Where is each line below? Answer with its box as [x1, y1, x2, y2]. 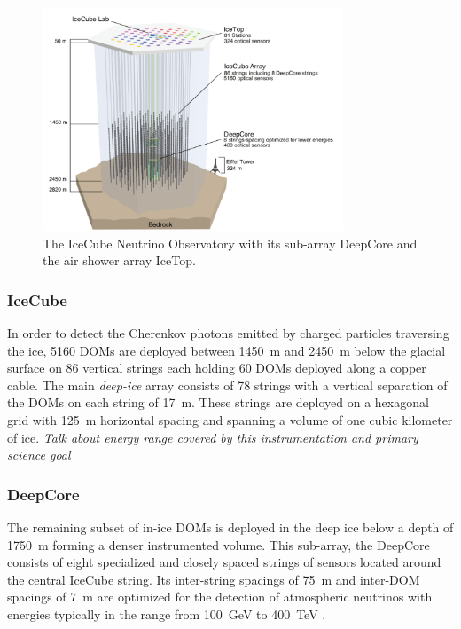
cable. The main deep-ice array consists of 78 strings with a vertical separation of [7, 375, 448, 394]
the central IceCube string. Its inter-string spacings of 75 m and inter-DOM [7, 570, 420, 588]
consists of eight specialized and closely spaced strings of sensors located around [7, 553, 441, 571]
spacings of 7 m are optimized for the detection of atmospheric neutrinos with [7, 587, 433, 606]
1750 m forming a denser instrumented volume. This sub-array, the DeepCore [7, 535, 430, 554]
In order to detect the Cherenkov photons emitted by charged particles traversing [7, 324, 449, 342]
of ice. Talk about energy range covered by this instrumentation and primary [7, 428, 418, 446]
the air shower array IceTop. [43, 251, 196, 270]
